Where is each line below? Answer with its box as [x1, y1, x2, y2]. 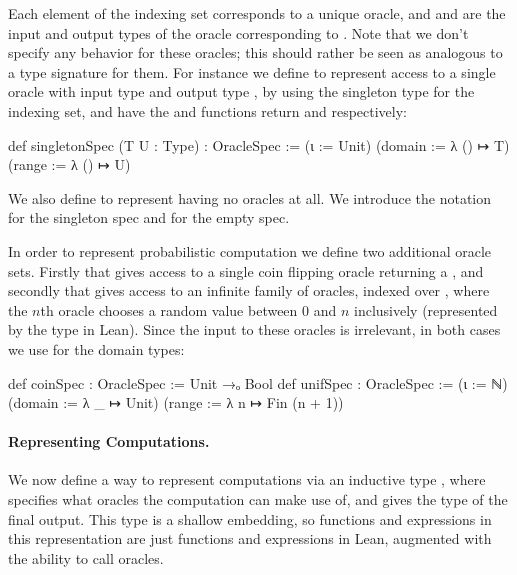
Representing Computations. [8, 431, 210, 452]
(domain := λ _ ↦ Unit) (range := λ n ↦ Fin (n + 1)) [8, 392, 344, 413]
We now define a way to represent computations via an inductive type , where [8, 469, 486, 490]
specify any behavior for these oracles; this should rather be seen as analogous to [8, 42, 503, 63]
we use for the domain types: [8, 338, 185, 359]
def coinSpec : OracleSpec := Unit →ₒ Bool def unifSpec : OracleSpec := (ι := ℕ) [8, 372, 508, 393]
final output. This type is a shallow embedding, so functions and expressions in [8, 508, 492, 529]
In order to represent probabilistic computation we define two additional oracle [8, 240, 492, 261]
